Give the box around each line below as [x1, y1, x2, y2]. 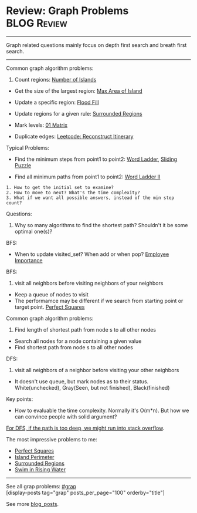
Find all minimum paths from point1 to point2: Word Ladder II [14, 173, 161, 180]
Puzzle [14, 161, 32, 168]
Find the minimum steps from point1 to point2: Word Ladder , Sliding [14, 156, 178, 163]
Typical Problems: [6, 144, 50, 151]
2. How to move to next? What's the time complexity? [6, 190, 141, 195]
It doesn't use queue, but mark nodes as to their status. [14, 377, 149, 385]
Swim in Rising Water [14, 465, 66, 473]
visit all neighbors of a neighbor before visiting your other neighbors [14, 366, 179, 373]
